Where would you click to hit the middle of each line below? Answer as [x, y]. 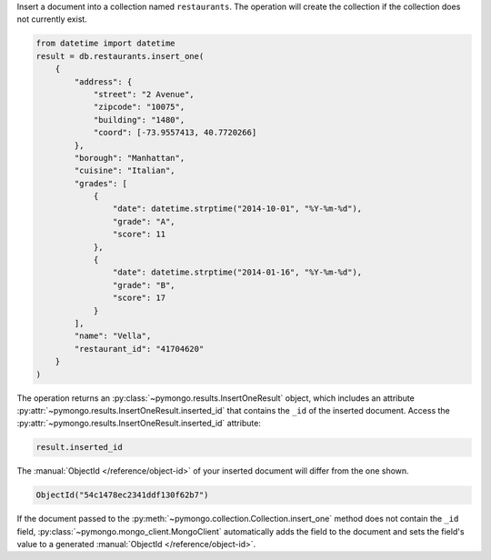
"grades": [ [100, 183]
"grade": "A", [144, 221]
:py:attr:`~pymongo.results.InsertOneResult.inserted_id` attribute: [139, 424]
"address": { [103, 81]
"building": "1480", [139, 120]
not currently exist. [52, 19]
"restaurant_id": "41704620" [139, 349]
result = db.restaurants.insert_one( [120, 56]
